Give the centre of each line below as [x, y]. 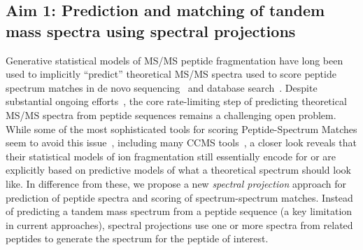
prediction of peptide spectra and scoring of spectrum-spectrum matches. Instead [179, 197]
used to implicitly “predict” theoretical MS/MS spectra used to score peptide [171, 74]
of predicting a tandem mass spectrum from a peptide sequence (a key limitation [179, 211]
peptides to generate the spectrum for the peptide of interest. [137, 238]
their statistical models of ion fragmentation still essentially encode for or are [171, 156]
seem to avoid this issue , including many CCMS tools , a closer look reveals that [181, 143]
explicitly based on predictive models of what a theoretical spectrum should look [178, 170]
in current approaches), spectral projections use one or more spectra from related [179, 224]
